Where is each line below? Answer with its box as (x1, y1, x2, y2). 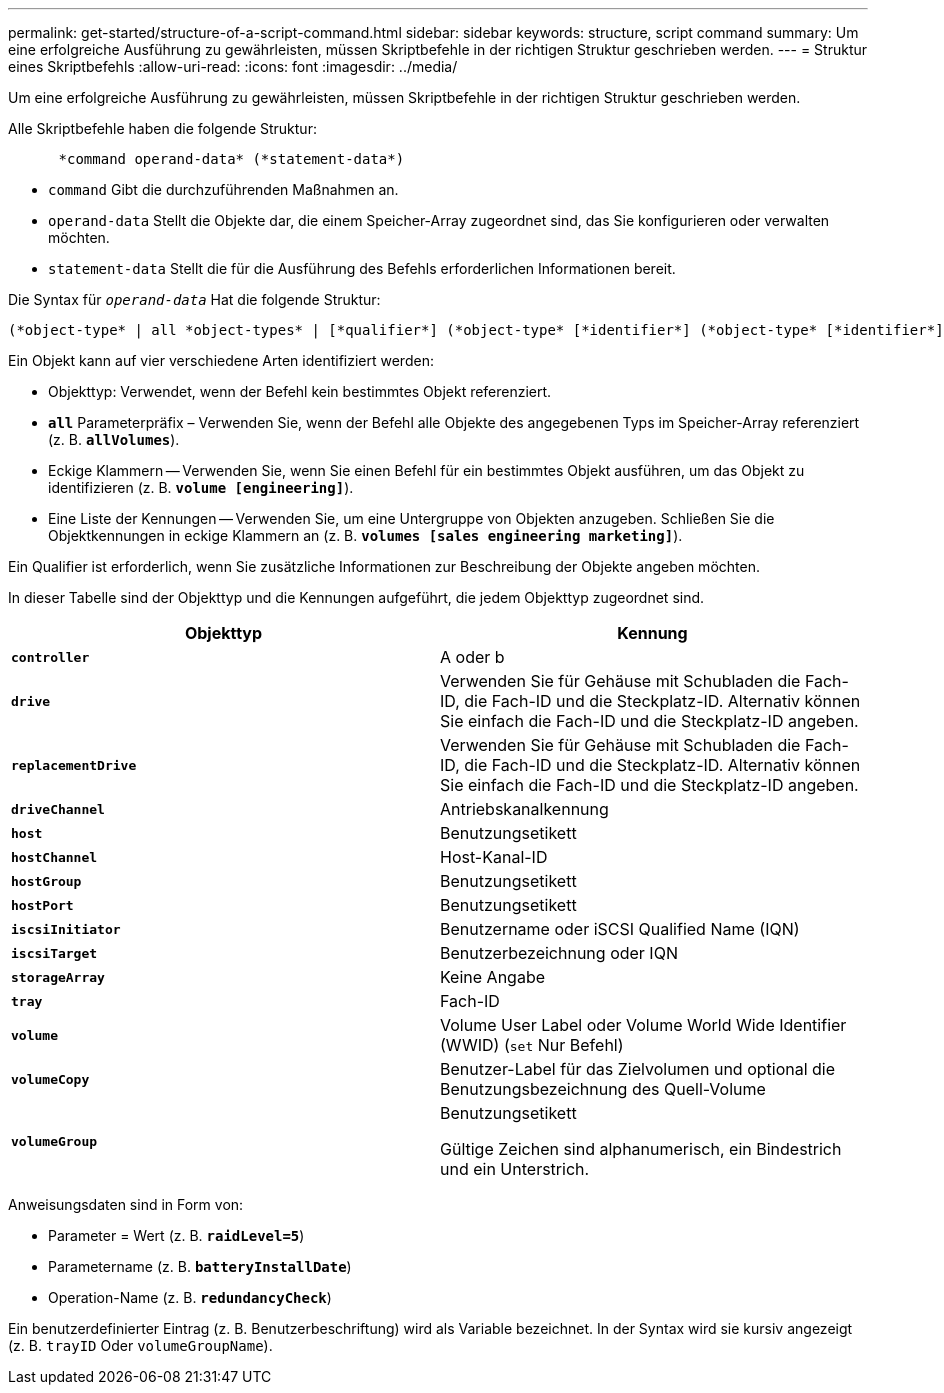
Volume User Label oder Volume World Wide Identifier (440, 1015, 847, 1035)
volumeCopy (11, 1071, 90, 1087)
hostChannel (11, 849, 98, 865)
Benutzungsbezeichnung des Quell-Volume (440, 1079, 766, 1099)
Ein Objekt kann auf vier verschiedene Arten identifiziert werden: (8, 352, 434, 369)
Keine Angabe (440, 967, 546, 987)
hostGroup (11, 873, 82, 889)
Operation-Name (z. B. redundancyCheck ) (48, 1289, 332, 1306)
